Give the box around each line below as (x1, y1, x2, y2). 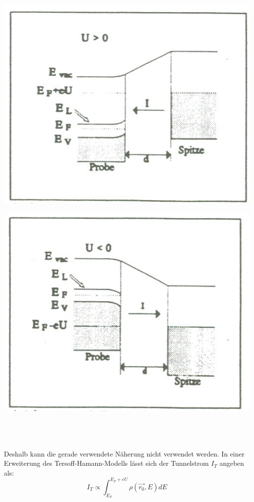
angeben (219, 458, 244, 468)
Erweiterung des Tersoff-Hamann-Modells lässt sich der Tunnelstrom (4, 458, 209, 468)
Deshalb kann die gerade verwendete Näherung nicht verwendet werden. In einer (4, 448, 245, 458)
